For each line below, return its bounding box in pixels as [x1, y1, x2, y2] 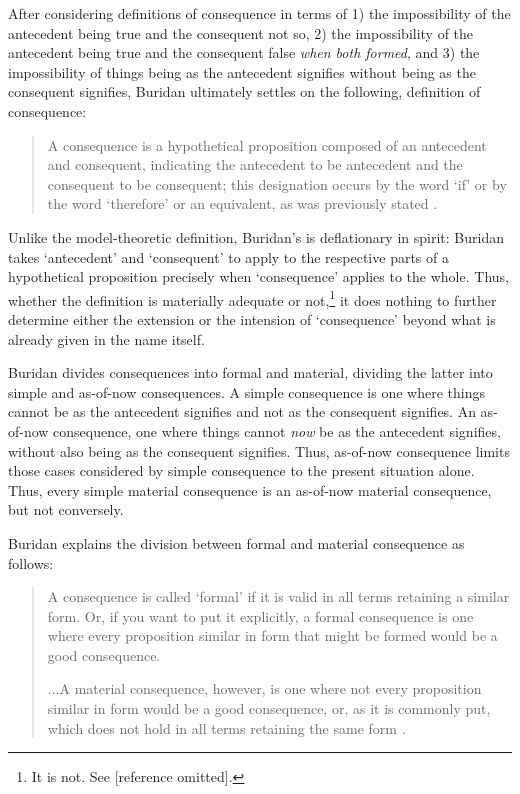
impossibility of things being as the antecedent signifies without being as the [8, 61, 476, 82]
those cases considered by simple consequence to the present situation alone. [8, 460, 475, 481]
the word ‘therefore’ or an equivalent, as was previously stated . [47, 193, 438, 214]
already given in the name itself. [8, 328, 205, 349]
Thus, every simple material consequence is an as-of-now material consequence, [8, 479, 492, 500]
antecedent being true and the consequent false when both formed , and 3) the [8, 42, 480, 63]
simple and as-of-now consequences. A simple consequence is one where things [8, 381, 485, 402]
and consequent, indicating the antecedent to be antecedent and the [47, 154, 463, 175]
